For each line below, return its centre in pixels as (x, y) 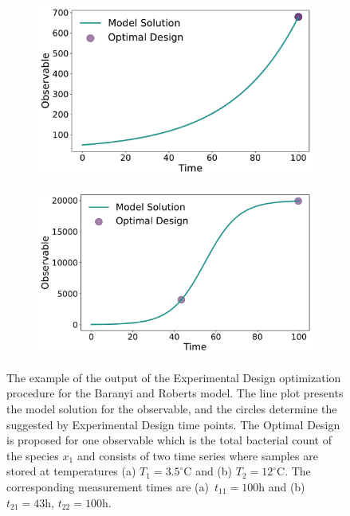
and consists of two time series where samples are (197, 455)
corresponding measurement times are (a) (108, 486)
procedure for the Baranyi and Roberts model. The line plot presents (175, 393)
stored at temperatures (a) (71, 471)
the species (33, 455)
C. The (294, 471)
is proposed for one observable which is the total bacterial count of (169, 440)
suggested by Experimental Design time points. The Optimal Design (173, 424)
